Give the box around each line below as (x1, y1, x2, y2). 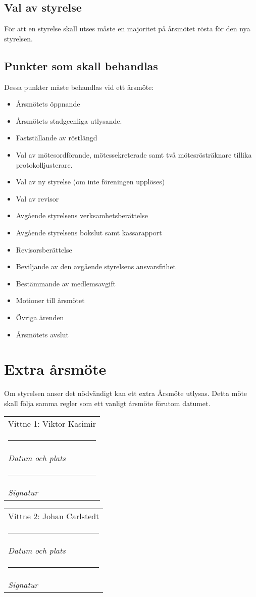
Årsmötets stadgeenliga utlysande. (16, 115, 122, 126)
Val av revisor (16, 193, 59, 204)
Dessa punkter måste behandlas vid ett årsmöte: (4, 81, 154, 92)
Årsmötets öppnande (16, 98, 80, 109)
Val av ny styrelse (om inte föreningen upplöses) (16, 176, 165, 187)
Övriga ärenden (16, 312, 64, 322)
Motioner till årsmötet (16, 295, 85, 306)
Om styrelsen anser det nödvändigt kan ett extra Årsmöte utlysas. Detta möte (4, 388, 247, 399)
